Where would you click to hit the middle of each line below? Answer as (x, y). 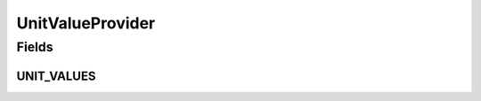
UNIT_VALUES (56, 76)
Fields (35, 47)
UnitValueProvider (86, 23)
